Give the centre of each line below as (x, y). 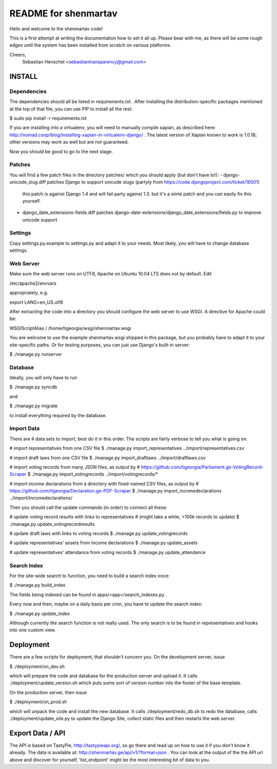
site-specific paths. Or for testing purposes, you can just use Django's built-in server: (100, 345)
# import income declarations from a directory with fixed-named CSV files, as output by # (104, 484)
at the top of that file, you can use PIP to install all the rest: (71, 109)
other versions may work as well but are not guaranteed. (69, 142)
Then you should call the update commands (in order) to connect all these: (88, 507)
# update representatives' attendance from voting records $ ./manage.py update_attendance (108, 552)
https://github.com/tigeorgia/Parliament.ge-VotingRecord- (202, 467)
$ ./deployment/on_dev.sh (37, 666)
